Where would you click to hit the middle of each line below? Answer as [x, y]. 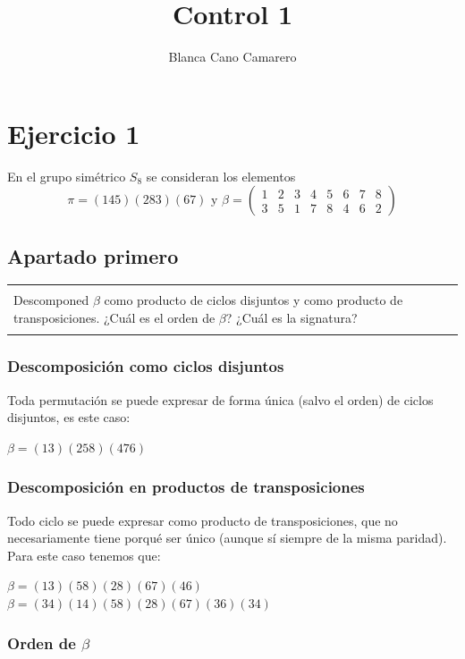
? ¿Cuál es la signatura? [292, 318]
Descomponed [51, 300]
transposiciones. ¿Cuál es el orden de [114, 318]
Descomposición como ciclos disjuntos [146, 366]
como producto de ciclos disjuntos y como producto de [254, 300]
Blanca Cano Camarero [232, 57]
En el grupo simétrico [67, 176]
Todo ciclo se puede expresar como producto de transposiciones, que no [203, 520]
